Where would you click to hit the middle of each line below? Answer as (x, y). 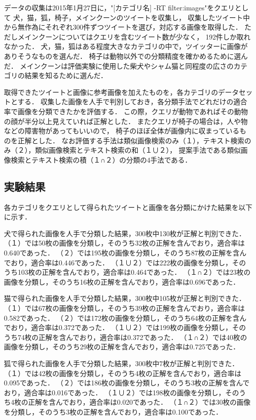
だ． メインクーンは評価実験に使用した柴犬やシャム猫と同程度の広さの (119, 65)
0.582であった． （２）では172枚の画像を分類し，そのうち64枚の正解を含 (122, 317)
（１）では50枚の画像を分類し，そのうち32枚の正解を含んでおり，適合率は (125, 243)
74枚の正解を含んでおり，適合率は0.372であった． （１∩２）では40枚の (132, 337)
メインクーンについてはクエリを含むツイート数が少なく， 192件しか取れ (134, 36)
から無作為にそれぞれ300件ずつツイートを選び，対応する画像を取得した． (123, 27)
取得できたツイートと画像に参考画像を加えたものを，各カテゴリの (111, 92)
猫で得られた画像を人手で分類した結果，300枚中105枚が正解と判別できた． (125, 298)
